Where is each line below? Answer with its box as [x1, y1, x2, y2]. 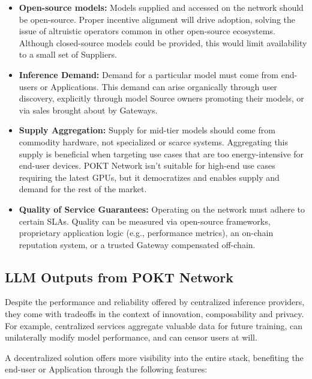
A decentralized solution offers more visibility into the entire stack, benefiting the [5, 351, 304, 363]
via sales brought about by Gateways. [19, 103, 158, 116]
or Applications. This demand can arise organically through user [40, 80, 277, 92]
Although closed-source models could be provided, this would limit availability [19, 36, 307, 49]
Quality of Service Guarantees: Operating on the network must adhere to [19, 202, 305, 215]
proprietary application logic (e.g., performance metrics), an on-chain [19, 226, 274, 239]
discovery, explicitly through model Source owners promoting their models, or [19, 92, 304, 105]
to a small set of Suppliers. [19, 48, 118, 61]
